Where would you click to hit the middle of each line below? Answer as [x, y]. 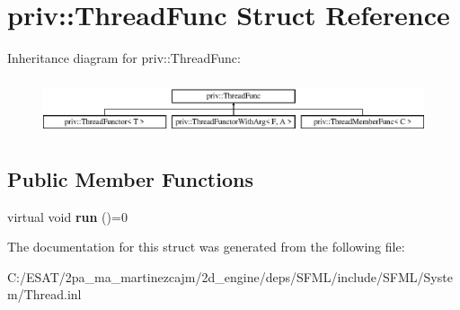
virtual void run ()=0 [67, 216]
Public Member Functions [130, 178]
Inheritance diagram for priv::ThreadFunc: [124, 58]
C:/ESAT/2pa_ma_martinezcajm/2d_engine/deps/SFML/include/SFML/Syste [230, 276]
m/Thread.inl [44, 294]
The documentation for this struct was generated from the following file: [206, 247]
